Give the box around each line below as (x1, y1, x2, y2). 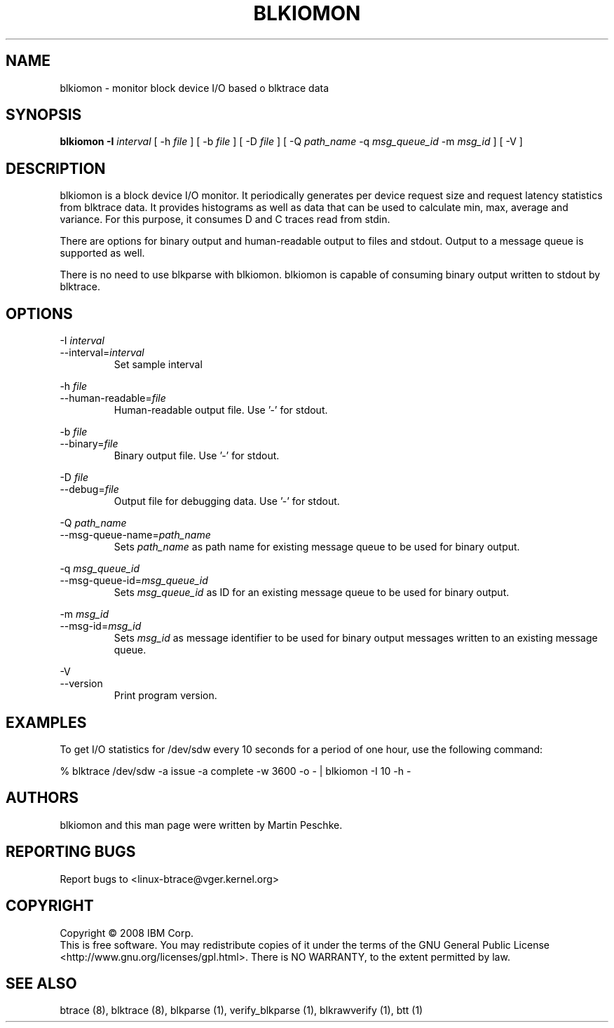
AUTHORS (6, 789, 79, 807)
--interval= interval (60, 346, 144, 359)
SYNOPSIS (6, 106, 82, 124)
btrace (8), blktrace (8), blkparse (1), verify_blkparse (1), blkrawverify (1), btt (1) (60, 1004, 423, 1017)
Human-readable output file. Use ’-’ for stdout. (114, 404, 328, 417)
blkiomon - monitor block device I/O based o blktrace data (60, 81, 329, 94)
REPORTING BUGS (6, 843, 136, 861)
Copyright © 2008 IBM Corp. (60, 926, 194, 939)
